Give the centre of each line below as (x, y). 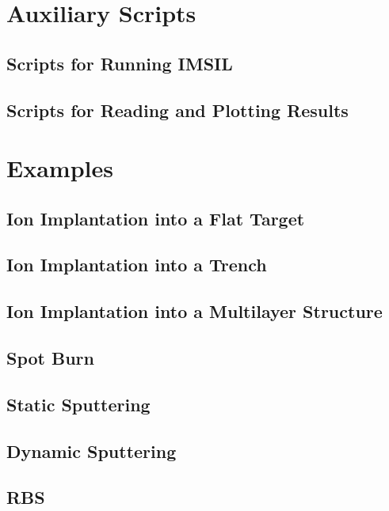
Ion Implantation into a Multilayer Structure (194, 311)
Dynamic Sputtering (92, 450)
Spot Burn (50, 358)
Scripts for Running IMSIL (120, 63)
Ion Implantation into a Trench (137, 265)
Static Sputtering (78, 404)
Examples (60, 168)
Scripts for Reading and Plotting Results (177, 110)
